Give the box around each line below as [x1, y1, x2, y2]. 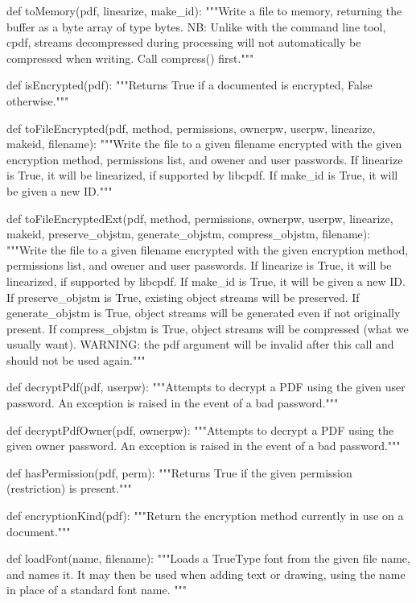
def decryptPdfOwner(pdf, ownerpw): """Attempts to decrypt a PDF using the [6, 421, 394, 438]
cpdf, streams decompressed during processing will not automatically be [6, 34, 361, 51]
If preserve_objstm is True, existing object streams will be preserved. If [6, 288, 360, 305]
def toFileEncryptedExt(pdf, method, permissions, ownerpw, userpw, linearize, [6, 209, 393, 226]
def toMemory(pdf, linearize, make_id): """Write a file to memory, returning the [6, 2, 402, 19]
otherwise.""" [6, 92, 69, 109]
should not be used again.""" [6, 351, 146, 368]
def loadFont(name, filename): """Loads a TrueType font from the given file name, [6, 550, 410, 567]
